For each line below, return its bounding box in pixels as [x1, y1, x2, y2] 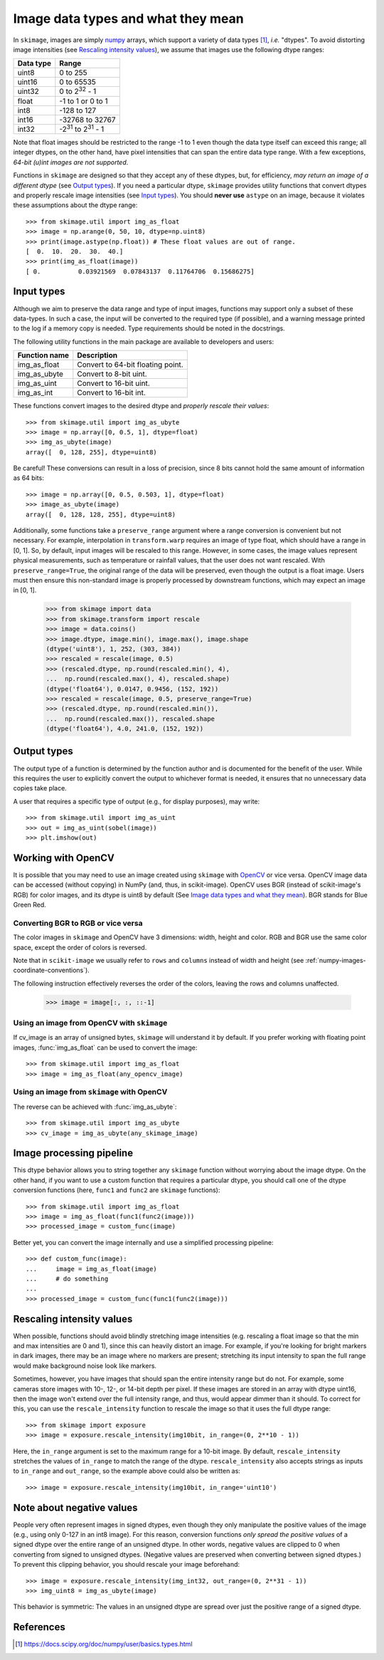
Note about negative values [13, 1501, 138, 1513]
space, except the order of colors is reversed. [13, 943, 147, 951]
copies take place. [13, 784, 67, 793]
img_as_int [17, 388, 53, 398]
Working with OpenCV [13, 852, 115, 864]
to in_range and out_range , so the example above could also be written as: [13, 1467, 241, 1476]
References [13, 1621, 65, 1634]
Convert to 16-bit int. [77, 388, 146, 398]
